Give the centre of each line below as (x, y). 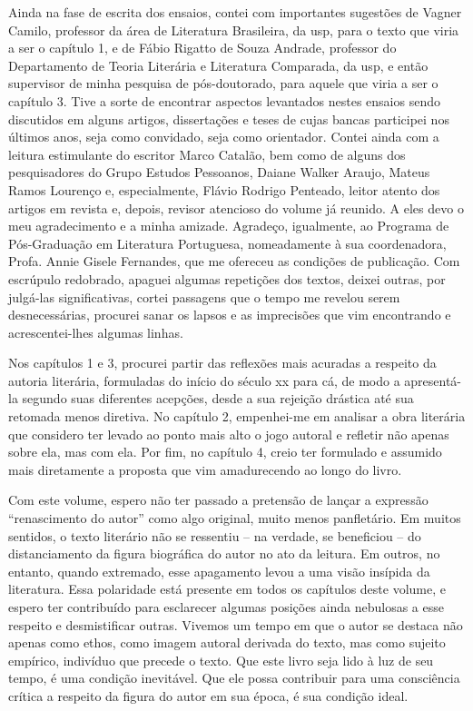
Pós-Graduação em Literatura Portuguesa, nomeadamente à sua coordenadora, (227, 243)
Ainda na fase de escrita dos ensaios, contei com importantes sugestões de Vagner (235, 12)
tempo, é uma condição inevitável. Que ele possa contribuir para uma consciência (234, 678)
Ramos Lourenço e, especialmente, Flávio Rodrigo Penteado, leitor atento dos (224, 189)
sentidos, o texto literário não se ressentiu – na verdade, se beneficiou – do (215, 535)
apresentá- (433, 380)
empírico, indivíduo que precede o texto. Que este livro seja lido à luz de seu (221, 660)
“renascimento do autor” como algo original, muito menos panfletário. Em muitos (235, 518)
